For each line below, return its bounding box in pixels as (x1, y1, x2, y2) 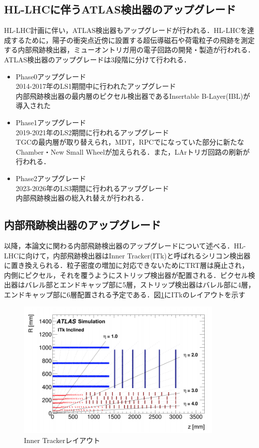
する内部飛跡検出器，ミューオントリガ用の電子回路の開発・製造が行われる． (4, 44, 255, 55)
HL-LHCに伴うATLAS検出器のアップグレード (4, 1, 236, 17)
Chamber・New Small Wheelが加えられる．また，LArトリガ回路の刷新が (15, 146, 250, 157)
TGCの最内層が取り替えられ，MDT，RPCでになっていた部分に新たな (15, 137, 244, 147)
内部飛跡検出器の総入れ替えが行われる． (15, 193, 148, 203)
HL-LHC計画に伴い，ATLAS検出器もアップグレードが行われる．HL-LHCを (4, 25, 248, 35)
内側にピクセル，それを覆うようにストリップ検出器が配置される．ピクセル (4, 269, 248, 280)
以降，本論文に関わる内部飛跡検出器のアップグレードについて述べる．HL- (4, 240, 246, 250)
